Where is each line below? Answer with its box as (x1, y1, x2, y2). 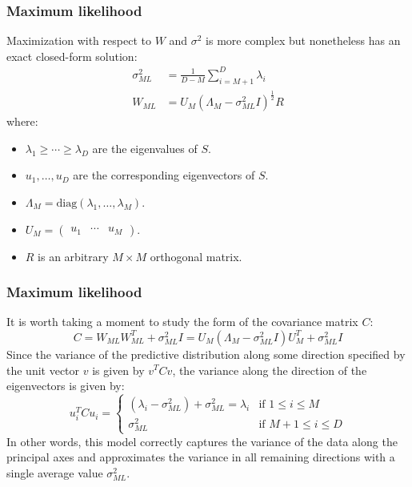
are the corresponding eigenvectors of (73, 167, 255, 183)
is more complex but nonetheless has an (206, 32, 401, 49)
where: (6, 113, 38, 130)
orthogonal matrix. (150, 248, 242, 264)
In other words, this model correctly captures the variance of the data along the (6, 433, 398, 449)
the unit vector (6, 361, 80, 378)
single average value (6, 464, 103, 481)
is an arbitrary (38, 248, 109, 264)
